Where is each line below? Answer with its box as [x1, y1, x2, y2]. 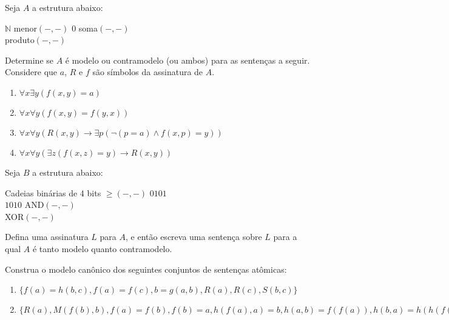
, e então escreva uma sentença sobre [126, 230, 262, 243]
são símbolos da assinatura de [92, 65, 203, 78]
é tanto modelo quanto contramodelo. [32, 242, 172, 255]
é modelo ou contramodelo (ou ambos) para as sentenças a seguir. [65, 53, 310, 66]
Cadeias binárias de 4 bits [5, 186, 101, 199]
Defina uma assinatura [5, 230, 89, 243]
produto [5, 33, 35, 46]
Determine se [5, 53, 54, 66]
